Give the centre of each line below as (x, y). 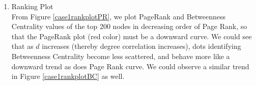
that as (22, 46)
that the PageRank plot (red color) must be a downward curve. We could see (132, 36)
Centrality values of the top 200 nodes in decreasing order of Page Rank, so (129, 26)
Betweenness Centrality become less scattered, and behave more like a (121, 56)
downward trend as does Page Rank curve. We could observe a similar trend (130, 66)
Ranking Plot (32, 6)
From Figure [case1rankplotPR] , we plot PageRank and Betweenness (118, 16)
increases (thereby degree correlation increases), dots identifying (141, 46)
